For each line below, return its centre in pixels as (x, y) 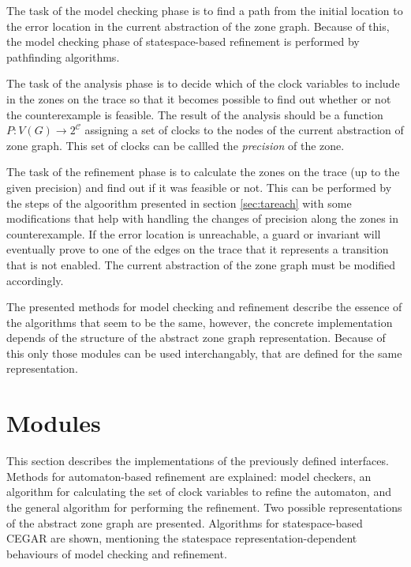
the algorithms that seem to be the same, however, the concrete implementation (200, 322)
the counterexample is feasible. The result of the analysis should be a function (195, 114)
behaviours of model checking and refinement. (117, 553)
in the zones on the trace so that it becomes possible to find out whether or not (199, 98)
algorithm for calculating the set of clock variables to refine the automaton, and (199, 492)
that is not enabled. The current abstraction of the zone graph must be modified (201, 264)
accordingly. (35, 280)
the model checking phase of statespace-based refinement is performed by (183, 41)
